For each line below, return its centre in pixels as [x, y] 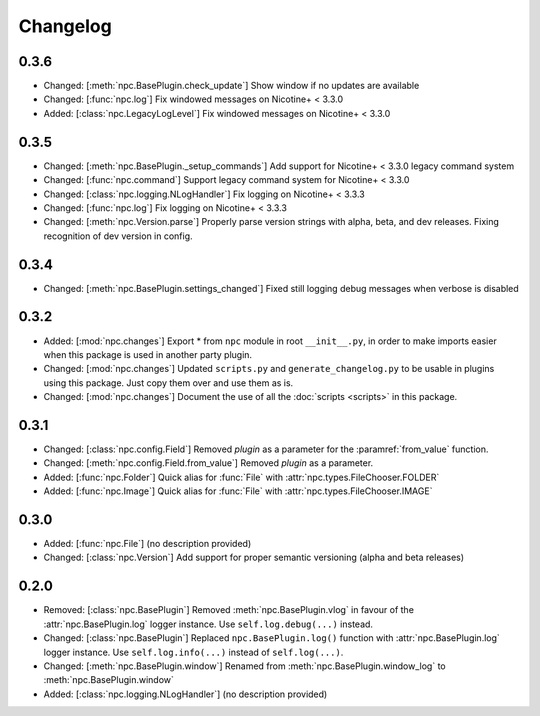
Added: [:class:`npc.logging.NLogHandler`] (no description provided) [185, 694]
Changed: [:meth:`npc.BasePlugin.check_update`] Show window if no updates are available [231, 86]
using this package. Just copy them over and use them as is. [168, 382]
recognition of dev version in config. [118, 236]
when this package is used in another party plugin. [148, 354]
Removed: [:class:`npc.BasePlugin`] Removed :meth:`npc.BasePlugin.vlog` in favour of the [229, 610]
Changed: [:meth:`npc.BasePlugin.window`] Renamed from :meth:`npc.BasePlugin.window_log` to [244, 666]
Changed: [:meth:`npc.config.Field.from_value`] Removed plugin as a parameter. [208, 463]
